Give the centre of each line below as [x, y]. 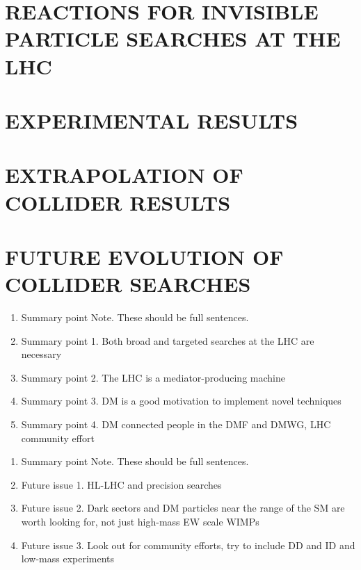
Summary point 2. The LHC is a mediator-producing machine [153, 377]
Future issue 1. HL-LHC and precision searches [121, 484]
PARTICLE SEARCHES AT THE [173, 39]
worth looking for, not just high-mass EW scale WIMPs [140, 521]
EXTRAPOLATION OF [124, 175]
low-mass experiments [68, 559]
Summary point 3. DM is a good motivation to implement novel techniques [181, 401]
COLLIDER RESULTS [118, 202]
